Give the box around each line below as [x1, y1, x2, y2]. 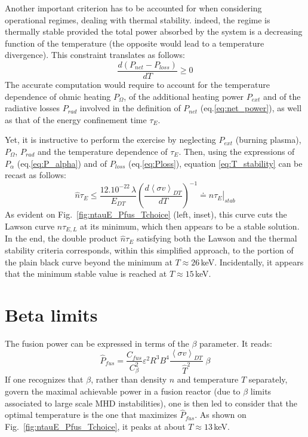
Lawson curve [5, 219, 55, 232]
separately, [248, 373, 288, 386]
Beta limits [5, 302, 98, 326]
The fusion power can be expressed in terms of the [5, 337, 189, 349]
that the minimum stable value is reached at [5, 267, 167, 280]
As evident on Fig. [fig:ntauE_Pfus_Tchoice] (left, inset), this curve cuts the [5, 208, 287, 221]
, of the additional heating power [124, 90, 244, 102]
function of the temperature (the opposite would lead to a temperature [5, 36, 264, 49]
